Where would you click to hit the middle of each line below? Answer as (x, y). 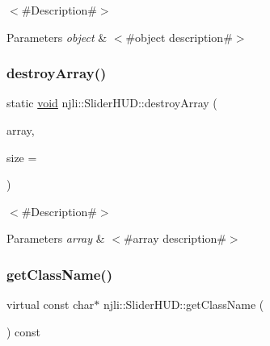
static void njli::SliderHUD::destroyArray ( (112, 103)
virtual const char (51, 304)
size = (22, 157)
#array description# (175, 238)
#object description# (179, 37)
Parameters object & (57, 37)
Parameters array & (56, 238)
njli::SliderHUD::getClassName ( (184, 304)
